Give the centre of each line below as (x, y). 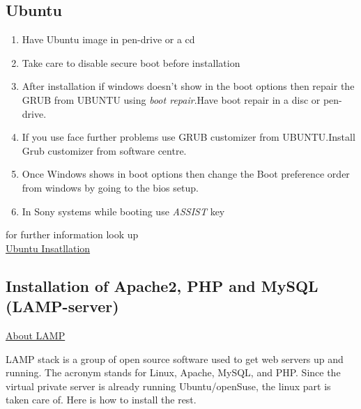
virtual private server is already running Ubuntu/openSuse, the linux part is (168, 386)
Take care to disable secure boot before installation (131, 62)
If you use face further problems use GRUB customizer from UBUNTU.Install (189, 137)
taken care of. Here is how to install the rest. (101, 400)
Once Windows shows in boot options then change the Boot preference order (186, 174)
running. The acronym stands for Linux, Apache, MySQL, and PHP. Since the (173, 372)
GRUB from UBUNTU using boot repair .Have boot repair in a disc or (171, 99)
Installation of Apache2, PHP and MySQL (162, 285)
